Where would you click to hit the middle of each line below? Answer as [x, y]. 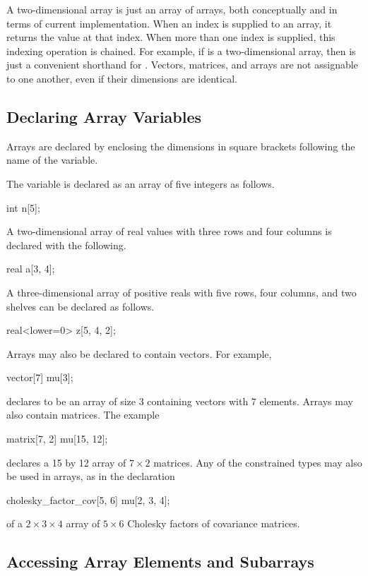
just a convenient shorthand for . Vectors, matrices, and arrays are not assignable [182, 65]
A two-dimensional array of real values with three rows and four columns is [169, 231]
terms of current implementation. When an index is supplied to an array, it [169, 23]
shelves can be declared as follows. [81, 306]
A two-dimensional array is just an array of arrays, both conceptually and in [172, 9]
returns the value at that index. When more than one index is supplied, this [171, 37]
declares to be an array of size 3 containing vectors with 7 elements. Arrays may [180, 401]
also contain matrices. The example [83, 415]
